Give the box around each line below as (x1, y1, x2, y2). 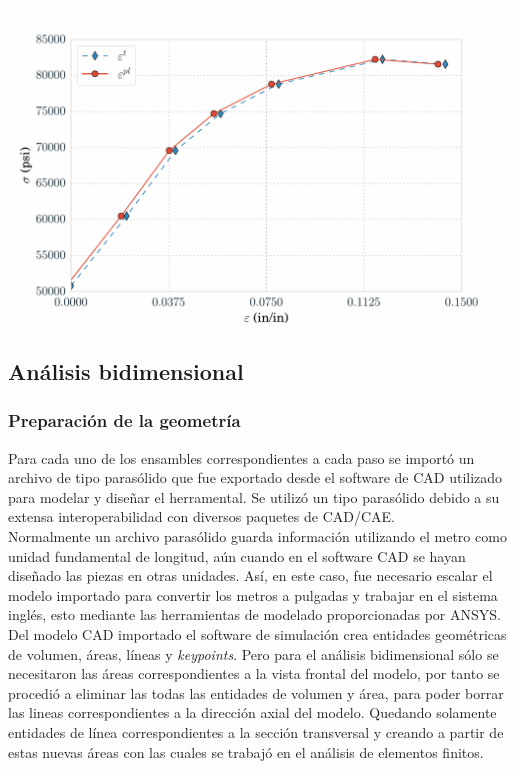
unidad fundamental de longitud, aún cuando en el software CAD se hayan (8, 545, 466, 566)
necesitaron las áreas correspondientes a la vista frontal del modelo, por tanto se (8, 663, 500, 684)
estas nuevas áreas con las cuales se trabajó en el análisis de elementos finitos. (8, 741, 484, 762)
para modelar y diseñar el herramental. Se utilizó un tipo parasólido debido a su (8, 486, 500, 507)
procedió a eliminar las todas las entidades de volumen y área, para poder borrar (8, 682, 504, 703)
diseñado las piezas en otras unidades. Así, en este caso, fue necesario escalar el (8, 565, 493, 586)
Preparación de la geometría (8, 408, 241, 433)
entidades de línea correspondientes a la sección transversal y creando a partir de (8, 721, 504, 742)
